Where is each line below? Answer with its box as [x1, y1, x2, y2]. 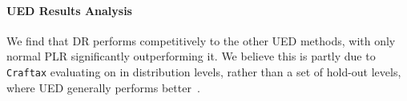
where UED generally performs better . [6, 79, 200, 95]
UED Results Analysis [6, 2, 132, 18]
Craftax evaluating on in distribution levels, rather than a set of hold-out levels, [6, 63, 401, 80]
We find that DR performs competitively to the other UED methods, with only [6, 32, 396, 49]
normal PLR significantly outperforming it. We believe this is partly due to [6, 48, 376, 64]
